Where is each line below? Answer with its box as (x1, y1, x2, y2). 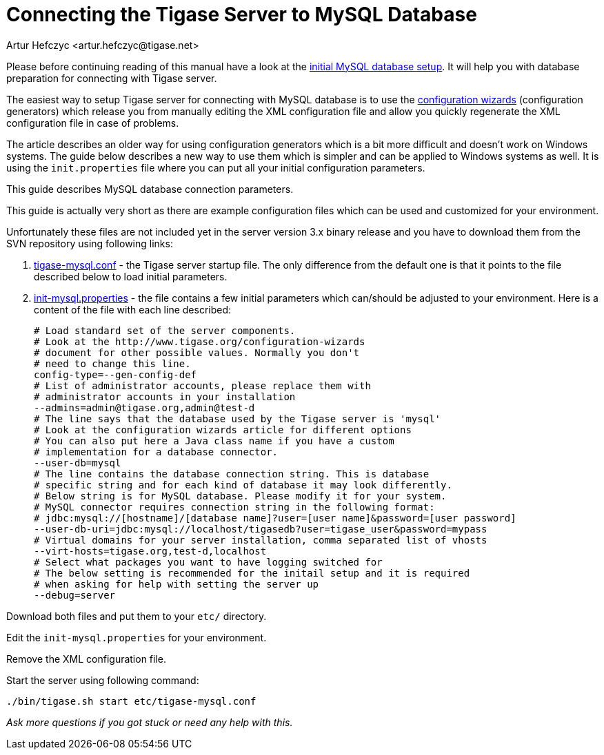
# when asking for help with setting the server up (34, 578, 319, 590)
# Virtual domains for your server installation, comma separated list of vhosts (34, 534, 487, 546)
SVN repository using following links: (6, 237, 173, 249)
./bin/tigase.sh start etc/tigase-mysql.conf (6, 695, 256, 707)
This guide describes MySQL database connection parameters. (6, 183, 294, 195)
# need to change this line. (34, 358, 191, 369)
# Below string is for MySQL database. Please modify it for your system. (34, 490, 447, 501)
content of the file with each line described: (34, 303, 232, 316)
